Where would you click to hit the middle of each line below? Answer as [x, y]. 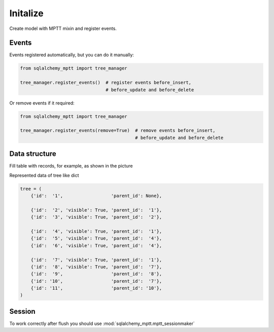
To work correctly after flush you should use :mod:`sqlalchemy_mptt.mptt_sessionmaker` [102, 323]
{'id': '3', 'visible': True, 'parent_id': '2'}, [96, 217]
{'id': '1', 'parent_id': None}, [96, 196]
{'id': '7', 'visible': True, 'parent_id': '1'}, [96, 260]
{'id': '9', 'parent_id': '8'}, [96, 274]
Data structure [33, 154]
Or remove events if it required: [42, 103]
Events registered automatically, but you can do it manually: [72, 55]
